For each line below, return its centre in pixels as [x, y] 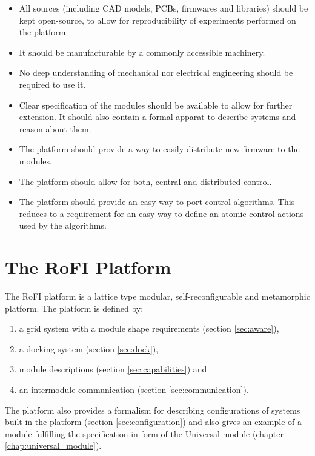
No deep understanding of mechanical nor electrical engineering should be [156, 72]
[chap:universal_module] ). [53, 445]
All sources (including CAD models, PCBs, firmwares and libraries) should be [164, 8]
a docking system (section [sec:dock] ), [89, 348]
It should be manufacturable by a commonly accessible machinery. [142, 52]
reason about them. [55, 128]
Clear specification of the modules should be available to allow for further [156, 105]
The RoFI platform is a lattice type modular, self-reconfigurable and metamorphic [157, 296]
